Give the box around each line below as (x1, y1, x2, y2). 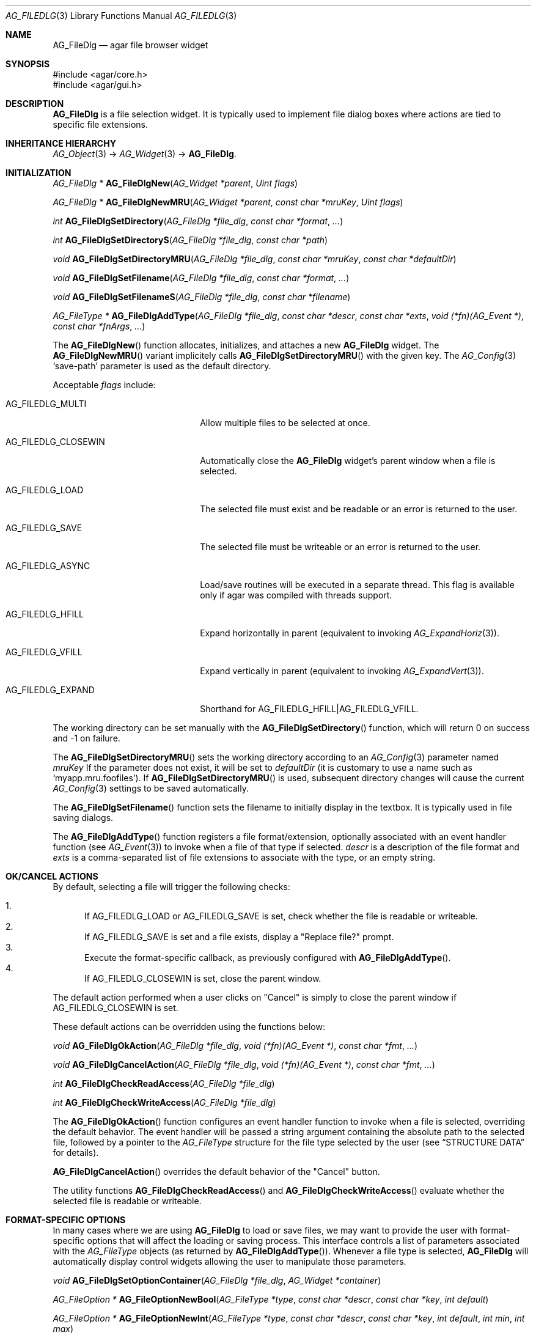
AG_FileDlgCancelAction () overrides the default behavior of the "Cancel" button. (53, 1166, 380, 1177)
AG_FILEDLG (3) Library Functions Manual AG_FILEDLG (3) (6, 10, 237, 21)
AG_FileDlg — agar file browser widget (53, 40, 208, 50)
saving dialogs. (53, 812, 114, 823)
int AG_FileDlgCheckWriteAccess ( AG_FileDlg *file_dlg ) (53, 1097, 276, 1108)
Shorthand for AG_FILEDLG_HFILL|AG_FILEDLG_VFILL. (200, 704, 419, 714)
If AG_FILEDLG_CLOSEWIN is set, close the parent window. (84, 973, 321, 984)
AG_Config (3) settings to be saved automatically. (53, 783, 249, 793)
